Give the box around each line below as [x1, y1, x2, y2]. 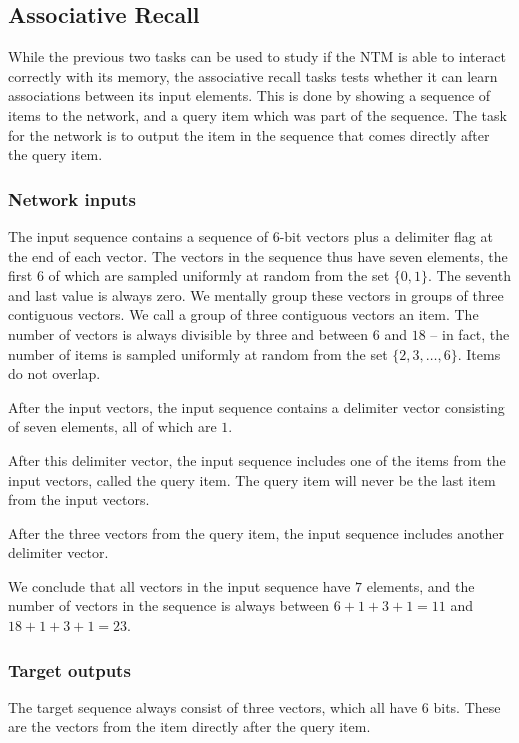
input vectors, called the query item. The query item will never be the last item [8, 469, 496, 490]
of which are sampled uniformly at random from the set [48, 265, 390, 286]
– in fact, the [430, 323, 510, 344]
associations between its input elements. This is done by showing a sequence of [8, 85, 491, 106]
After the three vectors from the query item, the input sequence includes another [8, 522, 504, 543]
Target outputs [8, 657, 131, 682]
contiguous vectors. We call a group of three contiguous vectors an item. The [8, 304, 479, 325]
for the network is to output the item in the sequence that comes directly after [8, 124, 490, 145]
